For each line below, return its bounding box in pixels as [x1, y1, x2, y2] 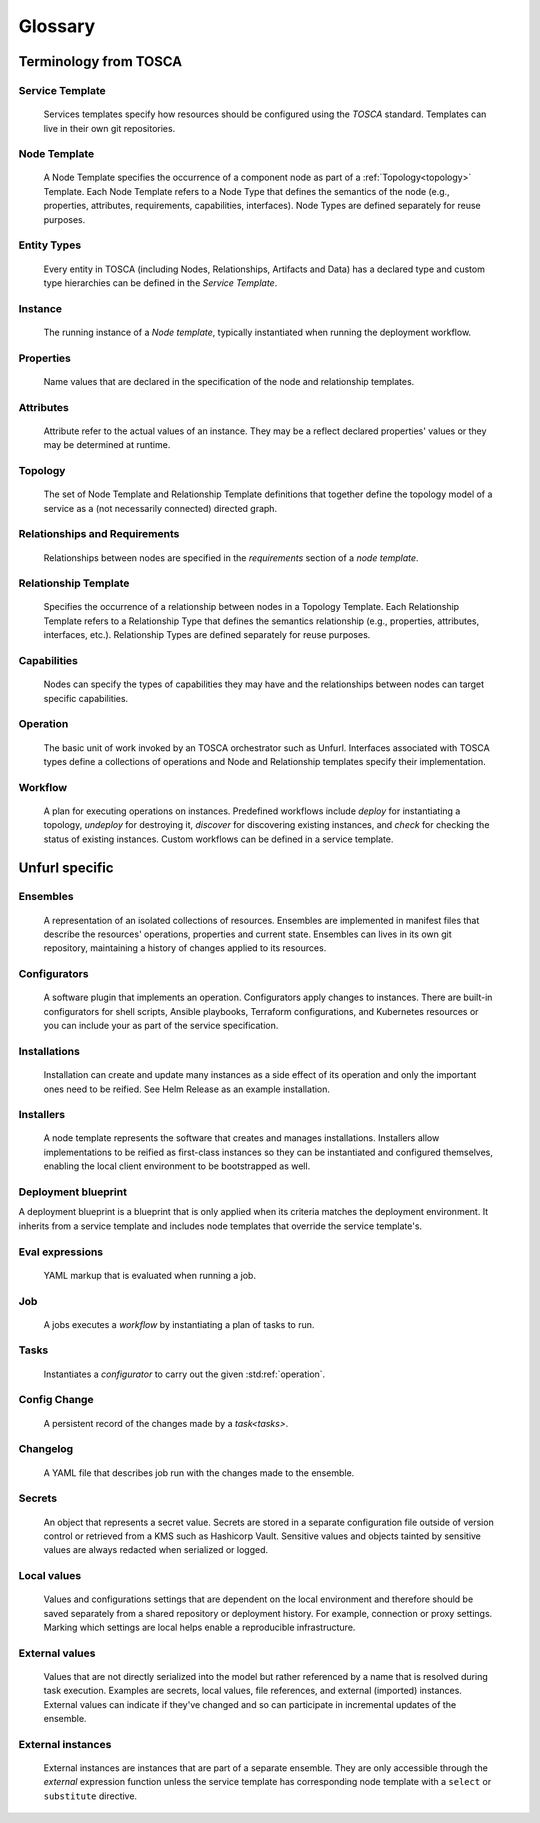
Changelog [18, 1442, 74, 1456]
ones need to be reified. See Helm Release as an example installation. [43, 1083, 330, 1095]
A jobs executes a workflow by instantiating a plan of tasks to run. [43, 1318, 315, 1330]
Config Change [18, 1393, 94, 1407]
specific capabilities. [43, 692, 129, 704]
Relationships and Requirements [18, 527, 180, 541]
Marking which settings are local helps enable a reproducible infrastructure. [43, 1621, 356, 1634]
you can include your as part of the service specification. [43, 1020, 279, 1032]
